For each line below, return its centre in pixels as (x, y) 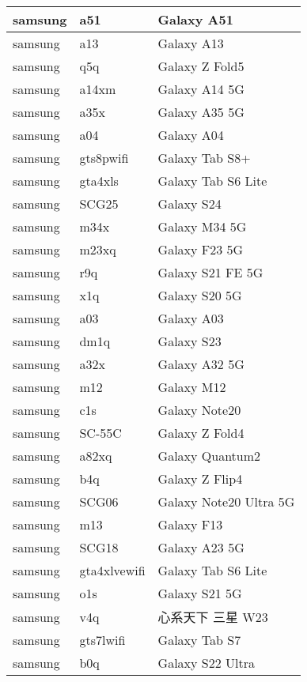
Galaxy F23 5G (201, 249)
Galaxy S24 (190, 203)
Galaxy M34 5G (202, 226)
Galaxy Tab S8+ (204, 158)
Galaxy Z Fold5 (201, 66)
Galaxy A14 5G (201, 89)
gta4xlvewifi (112, 570)
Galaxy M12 (192, 387)
